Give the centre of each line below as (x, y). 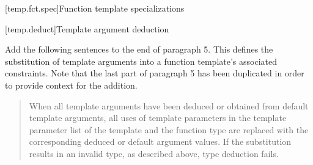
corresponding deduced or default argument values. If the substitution (160, 141)
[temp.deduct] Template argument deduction (87, 28)
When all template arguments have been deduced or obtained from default (169, 105)
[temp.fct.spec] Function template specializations (95, 8)
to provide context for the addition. (71, 85)
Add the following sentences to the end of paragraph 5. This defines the (139, 49)
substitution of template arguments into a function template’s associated (141, 61)
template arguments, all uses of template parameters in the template (158, 118)
